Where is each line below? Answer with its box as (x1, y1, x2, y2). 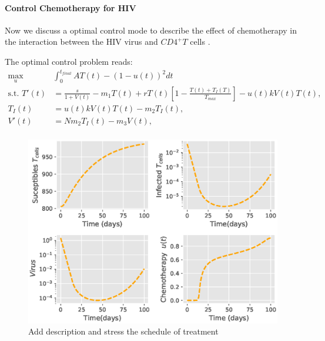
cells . (190, 35, 210, 48)
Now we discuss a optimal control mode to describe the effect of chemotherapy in (5, 24, 297, 36)
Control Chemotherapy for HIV (5, 1, 136, 14)
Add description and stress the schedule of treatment (28, 325, 219, 337)
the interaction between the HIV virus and (5, 35, 158, 48)
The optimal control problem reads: (5, 55, 133, 67)
